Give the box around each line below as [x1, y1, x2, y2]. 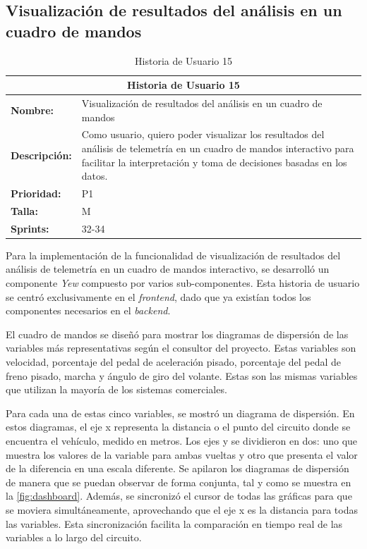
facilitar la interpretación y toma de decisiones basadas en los [81, 154, 347, 169]
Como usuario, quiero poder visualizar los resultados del [81, 127, 325, 142]
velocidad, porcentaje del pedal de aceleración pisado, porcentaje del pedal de [6, 354, 342, 369]
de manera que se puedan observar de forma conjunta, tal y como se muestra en [6, 474, 351, 489]
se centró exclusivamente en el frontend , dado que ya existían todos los [6, 289, 311, 304]
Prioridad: [11, 186, 61, 201]
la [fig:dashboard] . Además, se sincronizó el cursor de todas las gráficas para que [6, 488, 352, 503]
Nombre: [11, 102, 54, 117]
